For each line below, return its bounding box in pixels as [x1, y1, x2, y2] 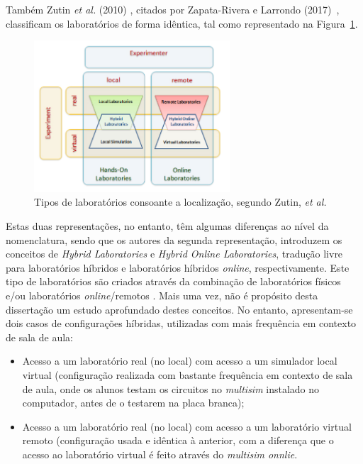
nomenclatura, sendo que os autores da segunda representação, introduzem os [6, 232, 342, 247]
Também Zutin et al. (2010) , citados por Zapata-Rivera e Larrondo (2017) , [6, 2, 340, 16]
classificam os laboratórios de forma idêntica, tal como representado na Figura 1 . [6, 16, 358, 31]
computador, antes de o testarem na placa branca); [22, 395, 245, 410]
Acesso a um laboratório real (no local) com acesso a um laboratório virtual [22, 419, 352, 433]
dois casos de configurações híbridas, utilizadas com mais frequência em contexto [6, 316, 357, 331]
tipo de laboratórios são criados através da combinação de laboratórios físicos [6, 274, 341, 289]
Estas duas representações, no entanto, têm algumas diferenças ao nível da [6, 218, 329, 233]
